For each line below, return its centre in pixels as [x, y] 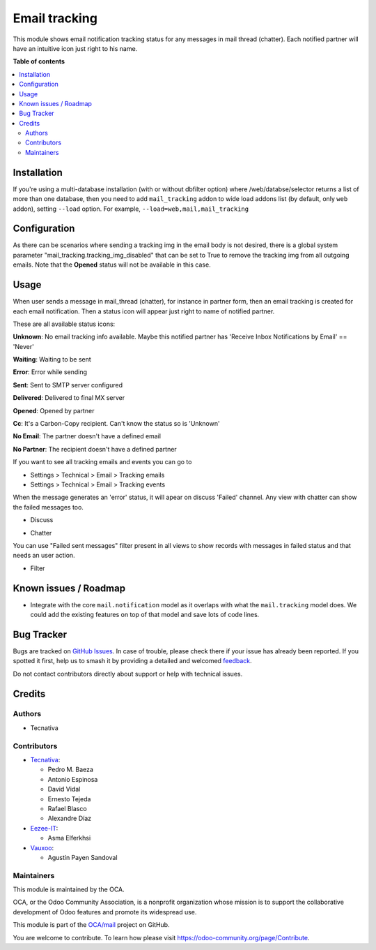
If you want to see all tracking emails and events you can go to [102, 462]
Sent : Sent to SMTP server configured [68, 385]
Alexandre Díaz [70, 818]
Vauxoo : [42, 847]
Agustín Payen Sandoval [83, 857]
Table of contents [39, 61]
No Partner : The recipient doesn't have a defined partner [95, 449]
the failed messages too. [48, 507]
